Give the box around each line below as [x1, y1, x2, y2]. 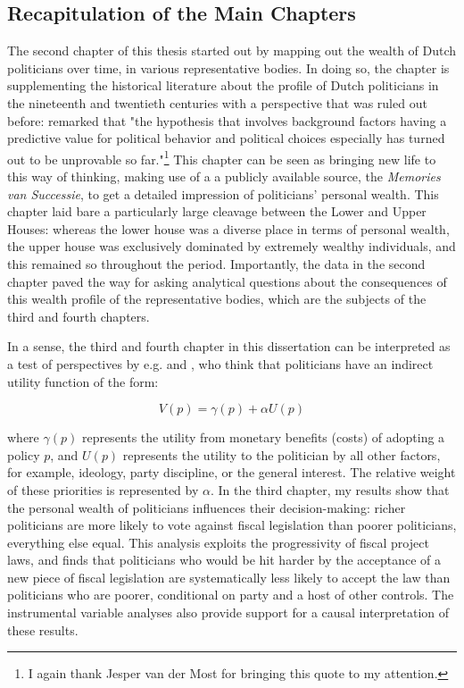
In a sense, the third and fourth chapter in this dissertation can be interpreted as [7, 337, 451, 356]
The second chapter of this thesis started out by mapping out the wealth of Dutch [7, 41, 457, 60]
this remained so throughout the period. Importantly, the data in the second [7, 254, 426, 273]
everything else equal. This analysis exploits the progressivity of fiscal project [7, 533, 429, 551]
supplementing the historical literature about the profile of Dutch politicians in [7, 76, 439, 95]
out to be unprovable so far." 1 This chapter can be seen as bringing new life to [7, 147, 436, 168]
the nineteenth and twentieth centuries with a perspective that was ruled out [7, 93, 427, 112]
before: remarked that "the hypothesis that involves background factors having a [7, 111, 447, 130]
